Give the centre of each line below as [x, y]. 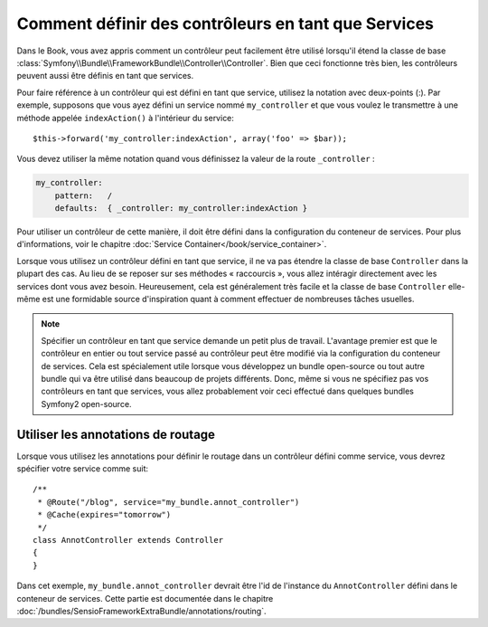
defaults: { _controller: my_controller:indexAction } [181, 209]
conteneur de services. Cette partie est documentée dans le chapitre [145, 598]
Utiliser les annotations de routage [116, 434]
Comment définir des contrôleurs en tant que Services [225, 24]
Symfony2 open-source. [86, 404]
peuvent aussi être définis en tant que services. [105, 76]
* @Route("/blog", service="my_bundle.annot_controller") [169, 502]
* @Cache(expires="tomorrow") [104, 515]
